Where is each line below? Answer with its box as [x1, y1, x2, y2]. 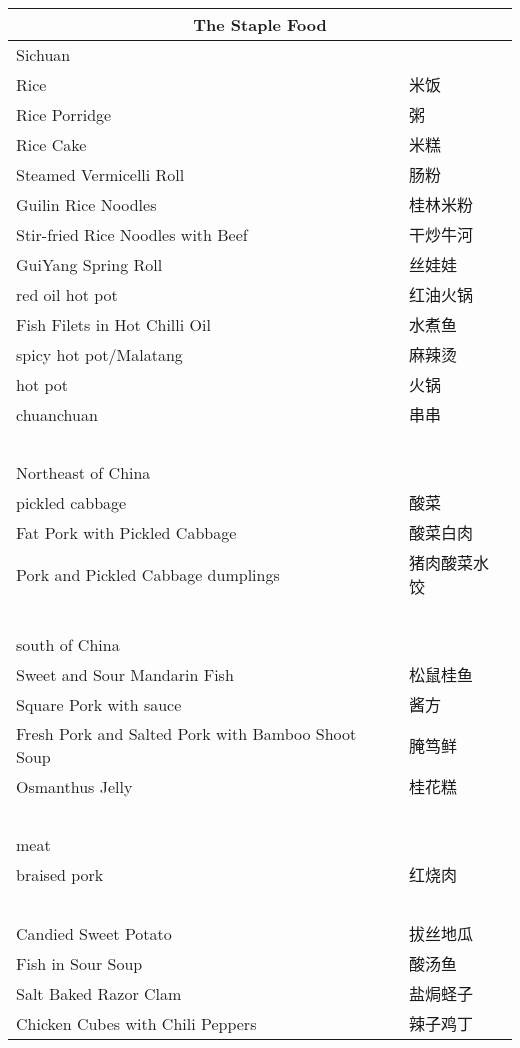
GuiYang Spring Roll [16, 252, 163, 276]
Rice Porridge [16, 102, 112, 126]
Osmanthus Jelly [16, 774, 133, 798]
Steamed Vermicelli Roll [16, 162, 185, 186]
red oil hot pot [16, 282, 118, 306]
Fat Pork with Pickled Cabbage [16, 520, 237, 544]
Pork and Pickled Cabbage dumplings [16, 562, 280, 586]
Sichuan [16, 43, 71, 66]
